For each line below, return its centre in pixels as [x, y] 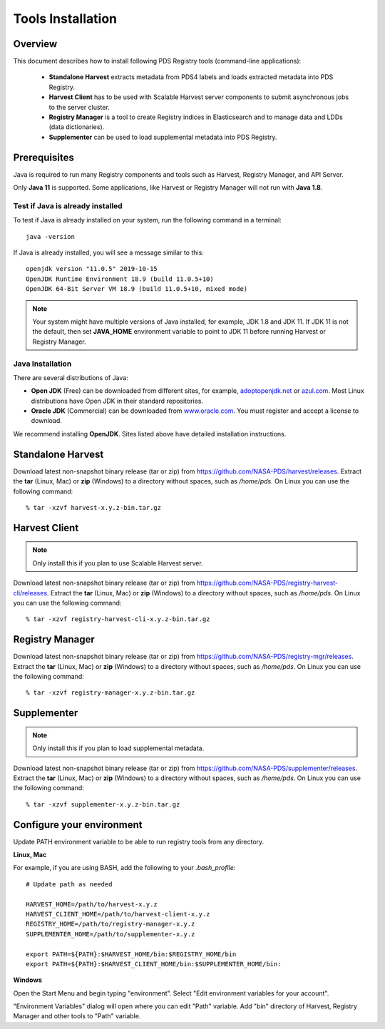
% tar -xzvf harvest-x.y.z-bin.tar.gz [94, 507]
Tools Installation [65, 19]
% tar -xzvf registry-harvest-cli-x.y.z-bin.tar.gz [118, 619]
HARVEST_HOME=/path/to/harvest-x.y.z [92, 904]
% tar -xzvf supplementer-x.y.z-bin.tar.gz [103, 804]
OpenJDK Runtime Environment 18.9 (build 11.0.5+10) [120, 279]
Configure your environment [78, 825]
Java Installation [42, 364]
